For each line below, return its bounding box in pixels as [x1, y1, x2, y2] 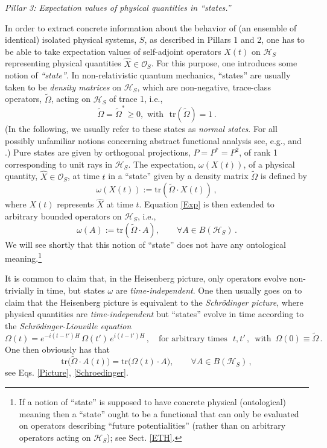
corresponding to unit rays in [5, 157, 113, 170]
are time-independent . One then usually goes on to [115, 283, 302, 296]
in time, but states [36, 283, 105, 296]
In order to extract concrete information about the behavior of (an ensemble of [5, 21, 297, 34]
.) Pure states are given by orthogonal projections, [5, 146, 191, 159]
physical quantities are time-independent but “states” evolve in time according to [5, 308, 304, 320]
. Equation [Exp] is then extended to [139, 198, 275, 210]
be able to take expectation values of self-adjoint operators [5, 45, 221, 57]
